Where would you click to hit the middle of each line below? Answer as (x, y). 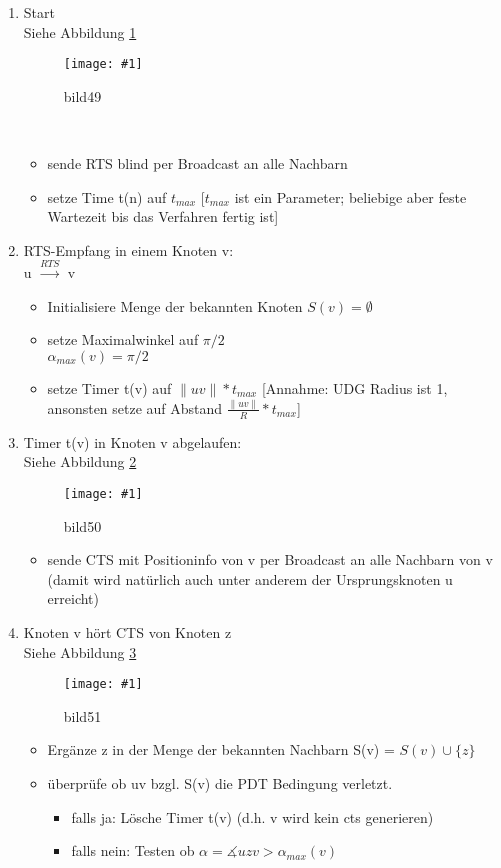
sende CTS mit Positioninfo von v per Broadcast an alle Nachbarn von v (270, 559)
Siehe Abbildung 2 (80, 461)
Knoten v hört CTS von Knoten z (127, 631)
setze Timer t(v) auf (109, 387)
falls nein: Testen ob (133, 850)
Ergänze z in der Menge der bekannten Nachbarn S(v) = (221, 749)
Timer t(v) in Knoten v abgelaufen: (132, 441)
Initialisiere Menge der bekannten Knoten (175, 305)
